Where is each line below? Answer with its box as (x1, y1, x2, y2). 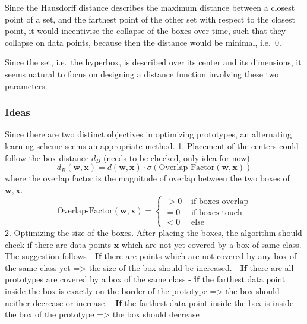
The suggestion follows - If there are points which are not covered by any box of (5, 250, 297, 262)
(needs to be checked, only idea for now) (103, 151, 250, 163)
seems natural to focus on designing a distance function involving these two (5, 67, 279, 80)
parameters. (5, 79, 48, 92)
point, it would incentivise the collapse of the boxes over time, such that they (5, 24, 286, 37)
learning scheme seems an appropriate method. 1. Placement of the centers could (5, 139, 299, 152)
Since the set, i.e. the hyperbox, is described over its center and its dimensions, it (5, 56, 302, 68)
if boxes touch (191, 208, 242, 217)
